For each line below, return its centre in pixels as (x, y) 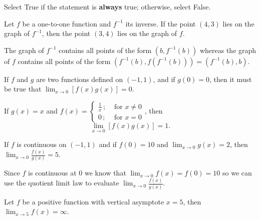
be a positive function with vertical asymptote (93, 201)
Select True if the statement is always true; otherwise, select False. (107, 6)
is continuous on (42, 144)
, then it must (231, 79)
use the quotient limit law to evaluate (62, 183)
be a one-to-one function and (67, 23)
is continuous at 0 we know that (77, 173)
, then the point (66, 33)
